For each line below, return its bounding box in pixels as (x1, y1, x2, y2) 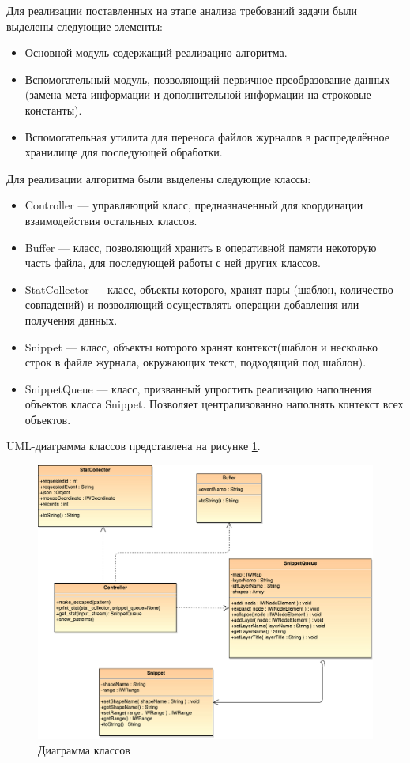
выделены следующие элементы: (6, 17, 164, 34)
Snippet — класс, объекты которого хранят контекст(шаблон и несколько (24, 338, 378, 355)
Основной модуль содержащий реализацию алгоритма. (24, 44, 288, 61)
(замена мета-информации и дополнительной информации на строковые (24, 86, 371, 103)
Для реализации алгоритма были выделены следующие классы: (6, 170, 311, 186)
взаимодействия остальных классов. (24, 212, 197, 228)
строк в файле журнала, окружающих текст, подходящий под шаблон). (24, 354, 367, 370)
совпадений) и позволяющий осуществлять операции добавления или (24, 296, 359, 313)
